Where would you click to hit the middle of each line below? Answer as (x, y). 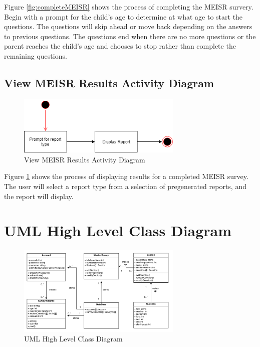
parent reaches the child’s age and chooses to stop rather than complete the (120, 46)
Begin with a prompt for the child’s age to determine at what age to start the (123, 16)
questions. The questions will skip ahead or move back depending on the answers (128, 26)
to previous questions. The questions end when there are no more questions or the (130, 36)
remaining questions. (36, 55)
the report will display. (39, 196)
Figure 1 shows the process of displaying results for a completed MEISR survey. (126, 176)
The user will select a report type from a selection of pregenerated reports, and (125, 186)
